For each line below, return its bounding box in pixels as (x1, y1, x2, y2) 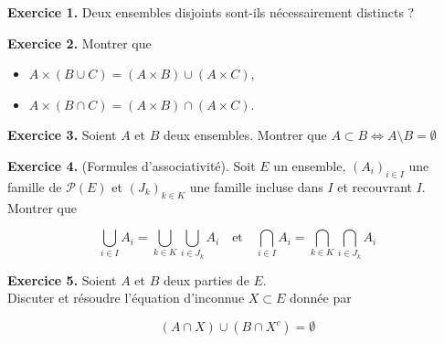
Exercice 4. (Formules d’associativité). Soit (7, 155, 256, 175)
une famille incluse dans (189, 177, 323, 196)
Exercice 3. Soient (7, 125, 117, 145)
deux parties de (164, 270, 249, 289)
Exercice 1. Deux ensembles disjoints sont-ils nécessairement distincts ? (7, 3, 415, 21)
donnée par (290, 288, 352, 307)
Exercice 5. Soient (7, 270, 117, 289)
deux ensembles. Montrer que (164, 125, 327, 145)
